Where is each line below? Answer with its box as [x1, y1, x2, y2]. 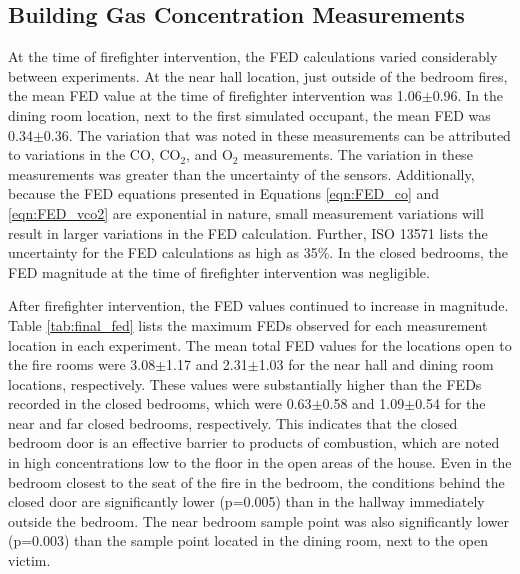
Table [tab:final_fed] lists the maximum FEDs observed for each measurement [8, 314, 488, 335]
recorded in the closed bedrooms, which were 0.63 [8, 393, 312, 414]
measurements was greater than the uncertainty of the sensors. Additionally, [8, 163, 475, 184]
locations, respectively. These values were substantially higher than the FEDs [8, 373, 482, 394]
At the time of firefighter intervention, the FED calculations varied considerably [8, 46, 498, 67]
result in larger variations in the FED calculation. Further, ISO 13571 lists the [8, 222, 488, 243]
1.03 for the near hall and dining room [258, 354, 494, 375]
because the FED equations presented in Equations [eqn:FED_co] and [8, 183, 440, 204]
